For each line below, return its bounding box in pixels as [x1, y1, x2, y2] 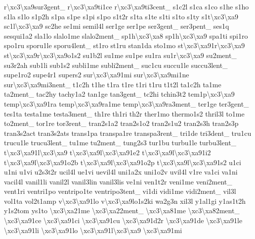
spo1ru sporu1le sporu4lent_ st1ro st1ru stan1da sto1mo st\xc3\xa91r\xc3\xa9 [4, 40, 245, 51]
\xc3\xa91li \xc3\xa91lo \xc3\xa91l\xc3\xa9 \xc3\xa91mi [4, 225, 182, 235]
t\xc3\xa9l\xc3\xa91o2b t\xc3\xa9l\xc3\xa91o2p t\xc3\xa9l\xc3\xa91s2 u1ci [4, 157, 241, 167]
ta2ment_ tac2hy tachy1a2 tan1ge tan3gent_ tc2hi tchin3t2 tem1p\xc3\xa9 [4, 89, 235, 99]
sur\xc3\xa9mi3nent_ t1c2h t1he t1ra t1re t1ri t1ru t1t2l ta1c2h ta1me [4, 79, 221, 89]
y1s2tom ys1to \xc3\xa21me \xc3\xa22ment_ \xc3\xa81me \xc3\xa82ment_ [4, 205, 240, 216]
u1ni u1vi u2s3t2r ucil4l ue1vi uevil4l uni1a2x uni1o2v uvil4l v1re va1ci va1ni [4, 167, 238, 177]
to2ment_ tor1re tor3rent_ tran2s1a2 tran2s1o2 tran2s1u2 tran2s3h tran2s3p [4, 118, 239, 128]
